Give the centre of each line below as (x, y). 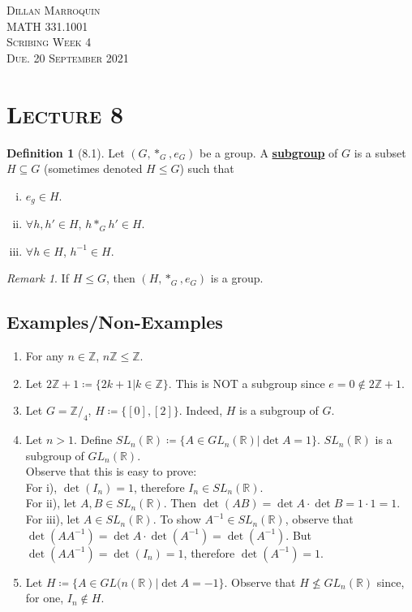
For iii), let (53, 519)
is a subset (380, 152)
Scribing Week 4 (49, 42)
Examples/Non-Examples (115, 322)
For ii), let (51, 503)
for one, (45, 598)
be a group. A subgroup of (269, 152)
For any (45, 356)
